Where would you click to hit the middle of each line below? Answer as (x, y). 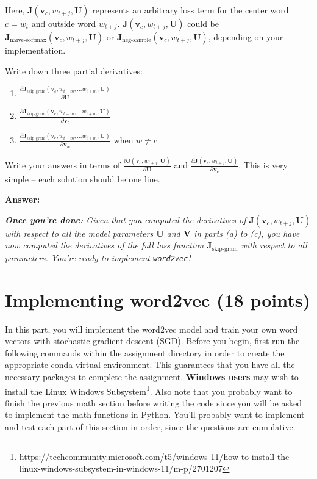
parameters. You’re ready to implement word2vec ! (98, 257)
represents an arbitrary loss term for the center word (191, 10)
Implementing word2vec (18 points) (158, 299)
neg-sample (137, 41)
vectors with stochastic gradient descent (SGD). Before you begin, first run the (152, 341)
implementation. (35, 50)
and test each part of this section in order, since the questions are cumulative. (150, 427)
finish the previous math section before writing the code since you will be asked (153, 402)
